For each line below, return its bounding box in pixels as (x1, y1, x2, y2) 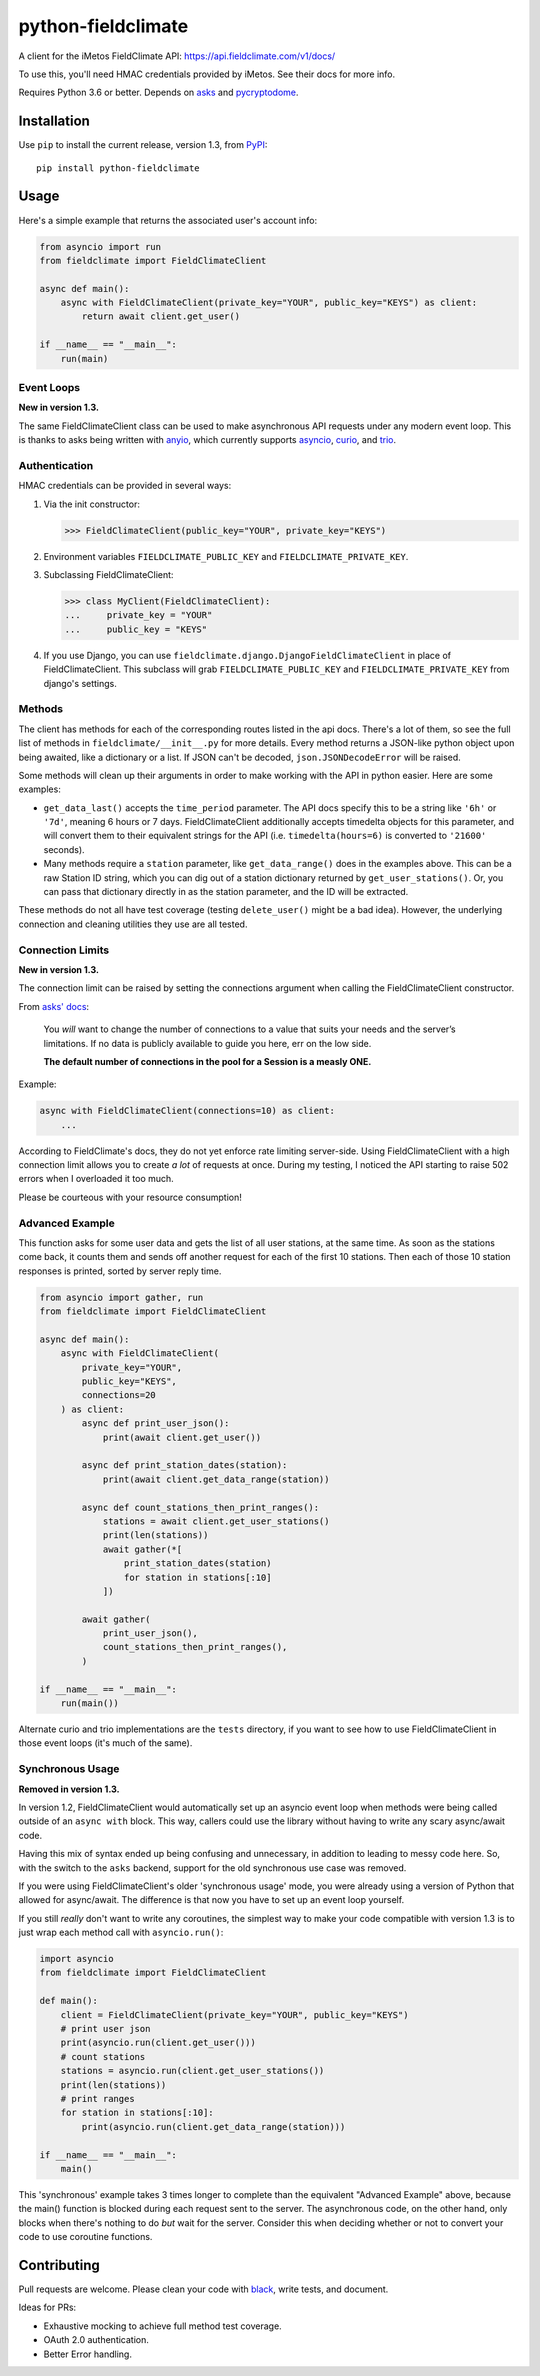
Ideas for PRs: (18, 2301, 77, 2314)
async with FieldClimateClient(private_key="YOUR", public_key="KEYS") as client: (60, 297, 478, 309)
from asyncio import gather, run (39, 1291, 204, 1303)
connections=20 (81, 1390, 157, 1401)
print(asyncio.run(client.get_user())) (60, 2037, 257, 2049)
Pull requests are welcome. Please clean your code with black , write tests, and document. (18, 2283, 389, 2295)
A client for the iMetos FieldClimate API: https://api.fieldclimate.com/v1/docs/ (18, 50, 336, 62)
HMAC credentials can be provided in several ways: (18, 480, 232, 492)
